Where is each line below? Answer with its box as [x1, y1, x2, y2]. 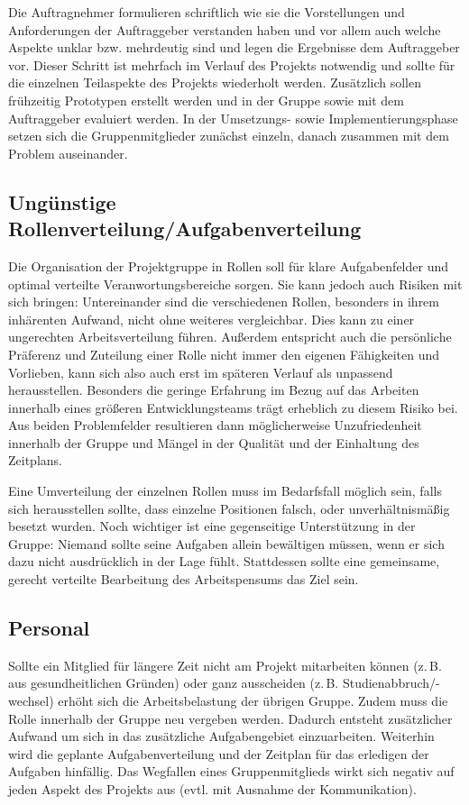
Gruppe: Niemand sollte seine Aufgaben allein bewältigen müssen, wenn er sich [8, 534, 445, 553]
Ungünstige [8, 188, 116, 215]
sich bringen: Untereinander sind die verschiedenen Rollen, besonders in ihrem [8, 292, 439, 311]
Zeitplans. [8, 451, 62, 470]
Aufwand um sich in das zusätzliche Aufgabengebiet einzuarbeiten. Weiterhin [8, 727, 435, 746]
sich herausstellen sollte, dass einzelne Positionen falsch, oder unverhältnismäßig [8, 499, 450, 517]
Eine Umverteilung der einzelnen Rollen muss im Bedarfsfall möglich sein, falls [8, 481, 442, 500]
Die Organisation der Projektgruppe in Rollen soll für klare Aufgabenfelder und [8, 256, 448, 275]
